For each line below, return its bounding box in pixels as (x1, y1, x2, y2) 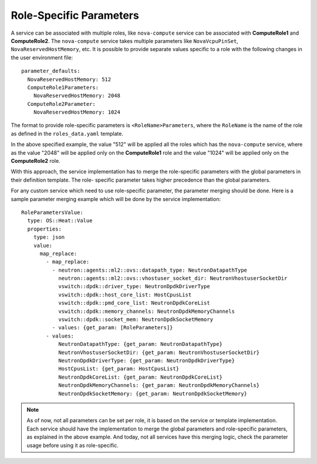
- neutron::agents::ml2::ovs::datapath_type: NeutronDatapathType (52, 266, 248, 273)
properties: (27, 225, 62, 232)
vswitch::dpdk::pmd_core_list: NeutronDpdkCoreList (58, 300, 211, 306)
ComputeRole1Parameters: (27, 84, 99, 91)
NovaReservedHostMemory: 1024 (33, 109, 120, 116)
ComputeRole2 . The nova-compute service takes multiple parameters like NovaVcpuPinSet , (11, 37, 239, 44)
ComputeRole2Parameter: (27, 101, 96, 107)
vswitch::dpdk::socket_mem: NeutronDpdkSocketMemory (58, 316, 214, 323)
